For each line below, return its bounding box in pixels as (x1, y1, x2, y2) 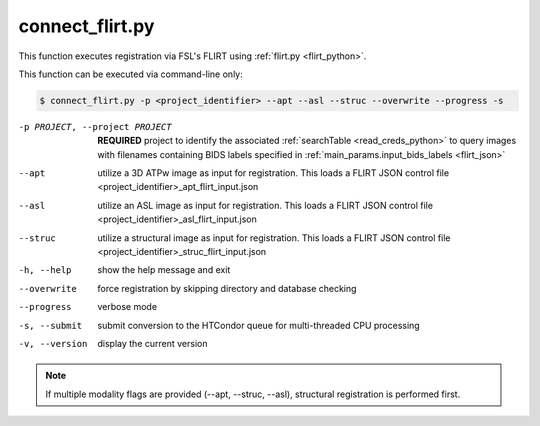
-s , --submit (18, 320, 83, 331)
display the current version (97, 337, 208, 349)
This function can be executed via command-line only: (18, 68, 244, 80)
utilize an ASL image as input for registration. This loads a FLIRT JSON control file (97, 199, 434, 211)
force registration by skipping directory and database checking (97, 282, 357, 294)
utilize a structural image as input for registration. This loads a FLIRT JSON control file (97, 231, 451, 244)
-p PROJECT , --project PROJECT (18, 121, 172, 132)
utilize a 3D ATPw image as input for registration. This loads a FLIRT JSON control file (97, 167, 450, 179)
